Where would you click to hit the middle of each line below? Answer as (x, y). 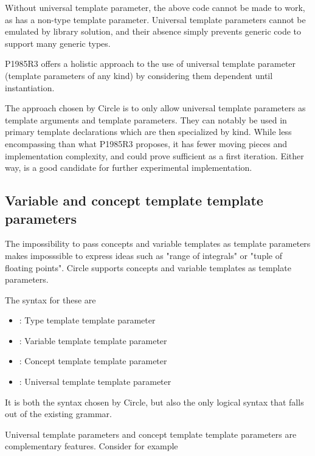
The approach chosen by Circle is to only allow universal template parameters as (155, 108)
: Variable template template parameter (93, 340)
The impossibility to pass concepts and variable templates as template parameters (158, 244)
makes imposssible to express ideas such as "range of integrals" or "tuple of (144, 255)
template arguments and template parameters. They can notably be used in (146, 119)
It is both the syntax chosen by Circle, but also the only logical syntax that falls (154, 402)
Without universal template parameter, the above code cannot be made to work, (155, 7)
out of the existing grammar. (58, 414)
